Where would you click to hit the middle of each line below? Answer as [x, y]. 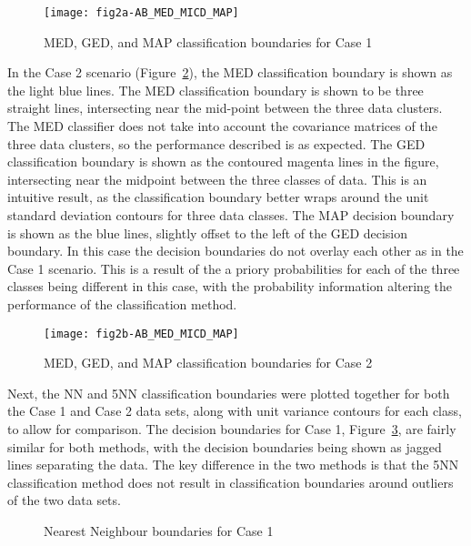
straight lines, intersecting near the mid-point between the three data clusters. [225, 108]
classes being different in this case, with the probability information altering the [230, 286]
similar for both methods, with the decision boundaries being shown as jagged [225, 446]
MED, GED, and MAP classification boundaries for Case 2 [208, 363]
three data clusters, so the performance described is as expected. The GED [216, 143]
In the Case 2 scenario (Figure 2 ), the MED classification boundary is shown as [230, 72]
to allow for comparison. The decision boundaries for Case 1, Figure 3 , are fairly [232, 429]
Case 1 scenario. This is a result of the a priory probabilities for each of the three [234, 268]
